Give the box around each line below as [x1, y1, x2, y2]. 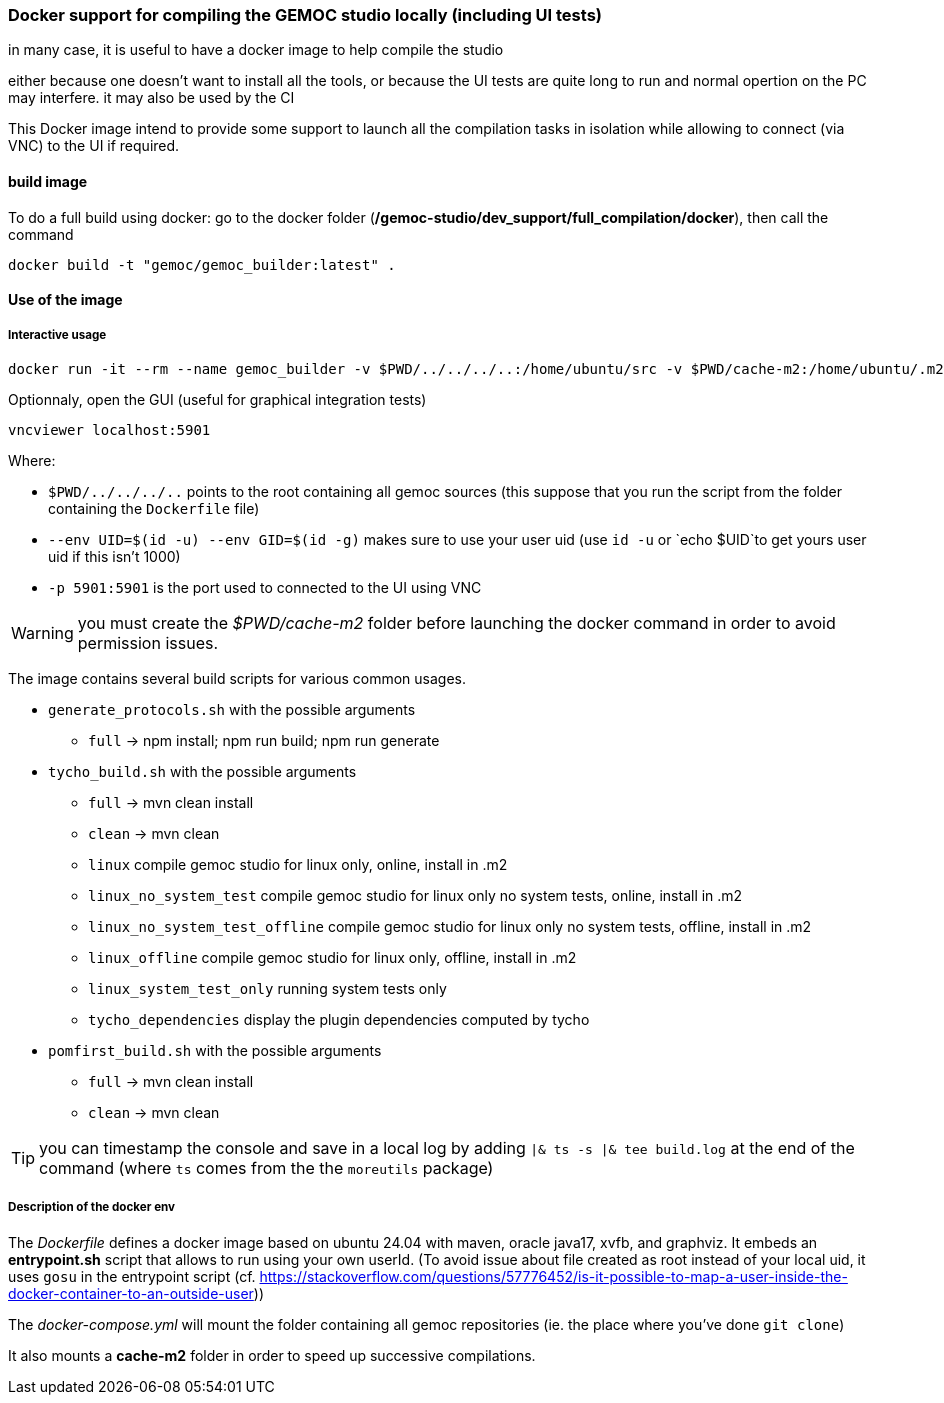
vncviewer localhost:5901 [8, 421, 211, 438]
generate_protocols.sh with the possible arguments [48, 700, 416, 718]
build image [8, 172, 88, 190]
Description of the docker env [8, 1200, 176, 1215]
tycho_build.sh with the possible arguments [48, 762, 357, 780]
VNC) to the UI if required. [8, 137, 180, 155]
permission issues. [77, 632, 219, 653]
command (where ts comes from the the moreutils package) [39, 1157, 494, 1178]
